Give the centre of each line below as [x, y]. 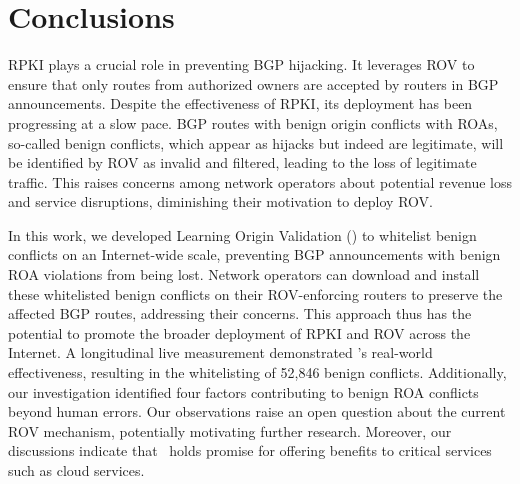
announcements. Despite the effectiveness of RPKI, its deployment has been [240, 103]
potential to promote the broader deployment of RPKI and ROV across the [239, 332]
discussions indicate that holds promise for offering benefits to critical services [250, 450]
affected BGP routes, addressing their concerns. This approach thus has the [240, 313]
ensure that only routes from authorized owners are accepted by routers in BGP [253, 83]
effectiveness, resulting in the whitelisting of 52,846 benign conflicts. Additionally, [257, 372]
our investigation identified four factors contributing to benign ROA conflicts [243, 391]
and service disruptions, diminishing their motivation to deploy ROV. [220, 201]
